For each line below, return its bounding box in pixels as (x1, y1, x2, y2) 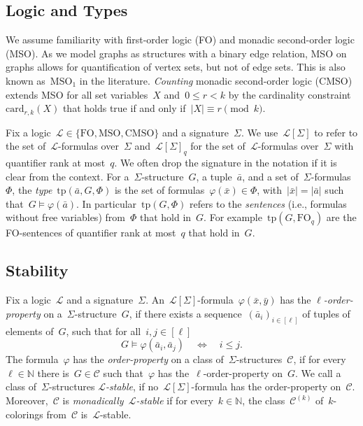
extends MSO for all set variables (6, 87, 148, 101)
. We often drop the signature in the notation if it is (114, 155, 337, 170)
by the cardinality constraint (228, 87, 351, 101)
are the (326, 210, 357, 225)
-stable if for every (136, 393, 213, 408)
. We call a (295, 365, 341, 380)
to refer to (314, 125, 358, 139)
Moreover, (6, 393, 48, 408)
